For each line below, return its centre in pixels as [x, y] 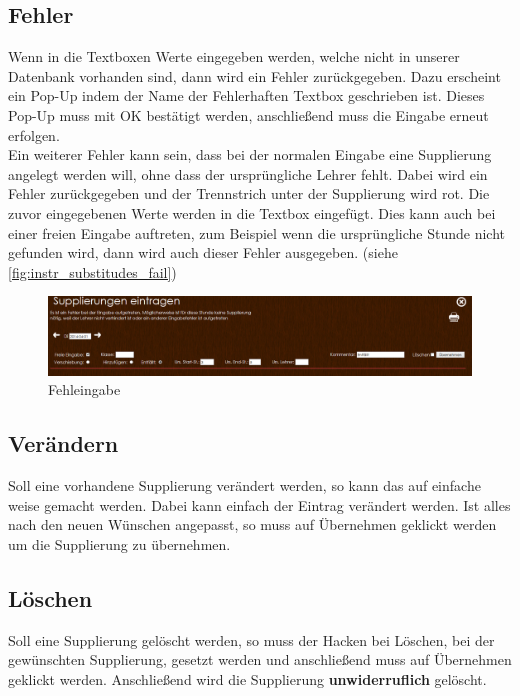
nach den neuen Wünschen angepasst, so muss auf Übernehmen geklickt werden [252, 524]
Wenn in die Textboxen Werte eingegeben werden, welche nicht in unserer [234, 56]
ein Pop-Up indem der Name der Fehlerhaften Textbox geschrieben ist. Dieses [246, 95]
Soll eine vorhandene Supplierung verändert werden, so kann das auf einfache [244, 485]
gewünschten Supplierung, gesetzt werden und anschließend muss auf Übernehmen [260, 659]
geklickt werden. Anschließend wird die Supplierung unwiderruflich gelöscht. [247, 678]
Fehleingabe [84, 389]
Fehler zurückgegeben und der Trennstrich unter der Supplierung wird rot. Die [249, 193]
